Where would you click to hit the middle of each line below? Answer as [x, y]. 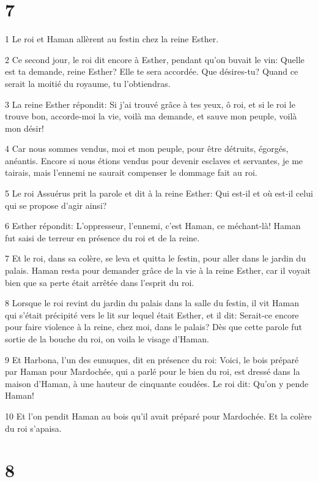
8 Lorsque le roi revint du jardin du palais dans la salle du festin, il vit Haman [152, 303]
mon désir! [24, 128]
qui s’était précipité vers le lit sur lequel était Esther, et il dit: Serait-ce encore [152, 314]
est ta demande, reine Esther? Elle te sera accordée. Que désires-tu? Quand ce [152, 71]
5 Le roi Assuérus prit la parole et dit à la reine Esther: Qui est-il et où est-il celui [159, 193]
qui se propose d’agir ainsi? [56, 205]
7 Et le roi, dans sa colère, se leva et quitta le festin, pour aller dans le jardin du [155, 258]
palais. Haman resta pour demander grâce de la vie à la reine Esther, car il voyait [158, 270]
